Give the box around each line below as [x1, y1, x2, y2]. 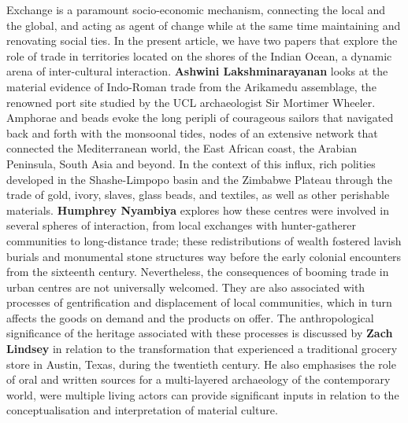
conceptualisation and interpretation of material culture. [6, 402, 278, 418]
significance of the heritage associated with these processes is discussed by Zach [6, 325, 393, 341]
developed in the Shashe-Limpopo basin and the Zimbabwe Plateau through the [6, 171, 392, 187]
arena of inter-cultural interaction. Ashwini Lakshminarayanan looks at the [6, 63, 388, 79]
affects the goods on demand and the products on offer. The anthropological [6, 309, 374, 326]
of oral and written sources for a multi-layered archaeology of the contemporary [6, 371, 391, 388]
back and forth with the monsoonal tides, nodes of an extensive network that [6, 124, 378, 141]
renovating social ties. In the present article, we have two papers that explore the [6, 32, 398, 49]
